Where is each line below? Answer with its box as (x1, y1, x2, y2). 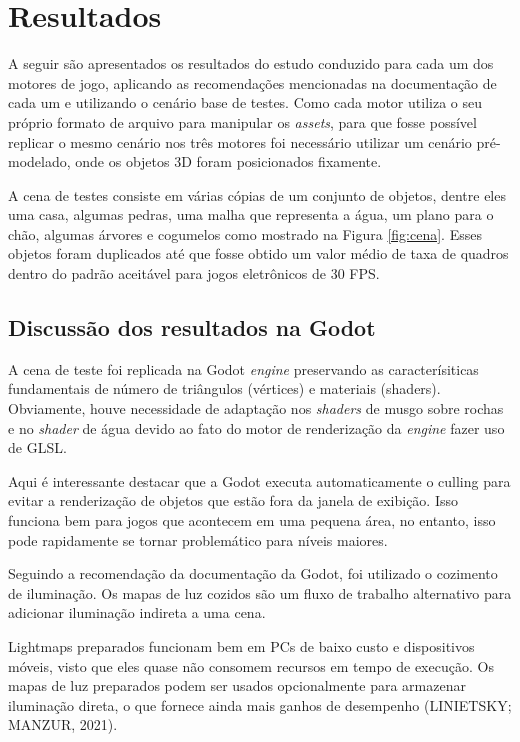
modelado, (8, 151, 71, 172)
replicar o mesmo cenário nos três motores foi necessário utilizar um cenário (8, 131, 472, 152)
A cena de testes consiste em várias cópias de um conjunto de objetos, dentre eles (8, 184, 506, 205)
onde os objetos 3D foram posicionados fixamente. (75, 151, 382, 172)
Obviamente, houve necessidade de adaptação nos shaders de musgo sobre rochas (8, 398, 504, 419)
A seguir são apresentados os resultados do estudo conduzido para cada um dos (8, 53, 494, 74)
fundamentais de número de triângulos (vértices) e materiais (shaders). (8, 378, 441, 399)
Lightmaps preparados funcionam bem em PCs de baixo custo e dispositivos (8, 635, 475, 656)
